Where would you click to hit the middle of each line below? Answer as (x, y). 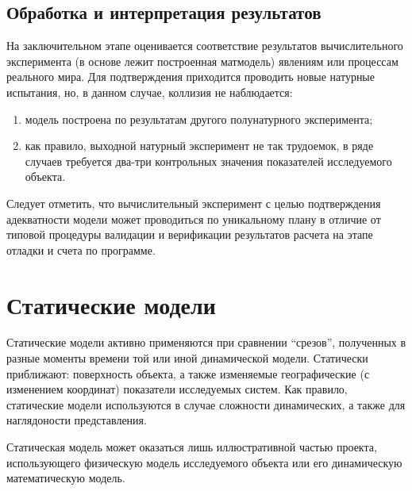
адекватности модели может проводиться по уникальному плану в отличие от (194, 219)
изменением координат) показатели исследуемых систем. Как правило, (177, 389)
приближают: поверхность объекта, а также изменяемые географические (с (188, 373)
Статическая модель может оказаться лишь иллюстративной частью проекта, (192, 447)
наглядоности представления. (77, 420)
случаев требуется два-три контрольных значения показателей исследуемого (208, 161)
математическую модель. (66, 478)
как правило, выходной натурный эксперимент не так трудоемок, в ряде (199, 146)
